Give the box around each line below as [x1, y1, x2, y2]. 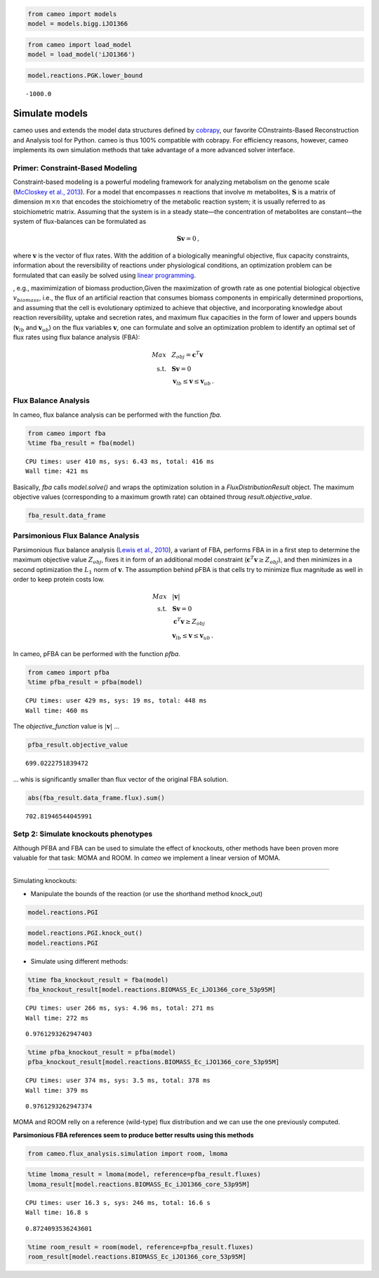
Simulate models [13, 107, 88, 119]
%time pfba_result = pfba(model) [27, 678, 143, 686]
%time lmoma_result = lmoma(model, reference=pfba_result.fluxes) [27, 1171, 261, 1178]
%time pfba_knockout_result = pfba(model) [27, 1048, 176, 1056]
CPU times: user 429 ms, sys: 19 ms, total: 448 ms [25, 697, 207, 705]
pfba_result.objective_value [27, 741, 128, 749]
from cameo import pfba [27, 669, 110, 677]
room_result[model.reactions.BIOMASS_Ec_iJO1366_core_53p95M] [27, 1253, 246, 1260]
